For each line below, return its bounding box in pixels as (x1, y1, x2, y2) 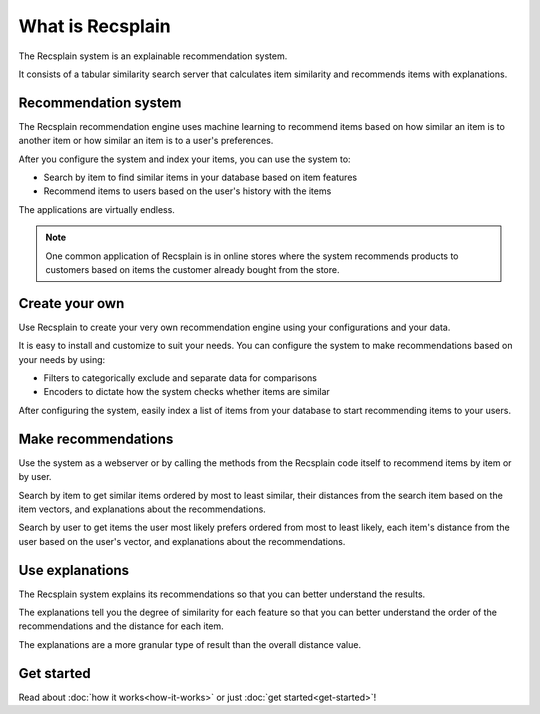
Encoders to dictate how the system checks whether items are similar (43, 386, 330, 398)
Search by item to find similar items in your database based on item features (43, 171, 358, 184)
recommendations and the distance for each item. (18, 620, 224, 632)
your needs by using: (18, 353, 106, 365)
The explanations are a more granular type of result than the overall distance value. (18, 638, 362, 650)
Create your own (18, 295, 125, 312)
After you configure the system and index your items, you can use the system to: (18, 153, 351, 165)
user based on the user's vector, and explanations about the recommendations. (18, 535, 346, 547)
